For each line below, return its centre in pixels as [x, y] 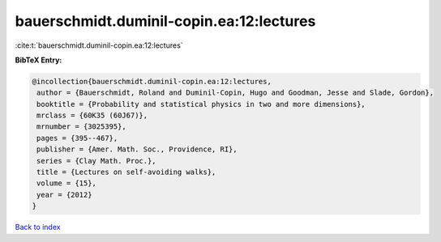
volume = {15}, [67, 183]
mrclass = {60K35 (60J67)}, [92, 116]
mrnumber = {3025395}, [82, 127]
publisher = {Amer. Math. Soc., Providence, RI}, [137, 149]
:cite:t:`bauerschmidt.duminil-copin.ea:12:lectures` [99, 45]
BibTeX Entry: [39, 60]
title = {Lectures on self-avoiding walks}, [126, 172]
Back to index [38, 227]
